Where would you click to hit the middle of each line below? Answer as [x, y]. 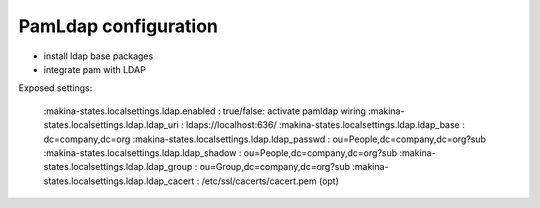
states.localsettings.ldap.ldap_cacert [119, 181]
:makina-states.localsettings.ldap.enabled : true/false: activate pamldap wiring [205, 111]
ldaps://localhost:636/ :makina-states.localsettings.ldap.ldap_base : [325, 125]
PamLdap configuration [118, 26]
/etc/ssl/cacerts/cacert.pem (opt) [270, 181]
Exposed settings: [55, 88]
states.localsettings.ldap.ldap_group [118, 167]
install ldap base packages [98, 56]
